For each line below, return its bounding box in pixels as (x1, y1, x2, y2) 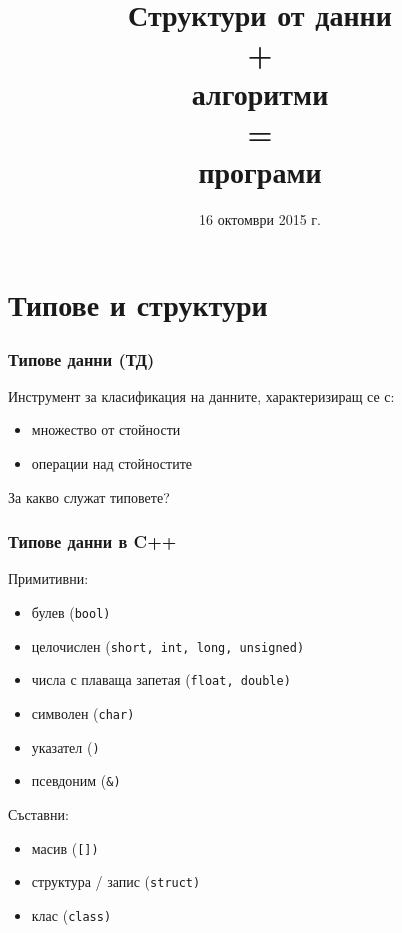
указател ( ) (31, 736, 100, 757)
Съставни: (8, 804, 69, 824)
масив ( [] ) (31, 837, 99, 858)
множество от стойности (31, 419, 181, 440)
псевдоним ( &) (31, 770, 121, 791)
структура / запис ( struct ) (31, 871, 201, 892)
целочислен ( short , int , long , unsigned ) (31, 635, 305, 656)
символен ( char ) (31, 703, 135, 724)
